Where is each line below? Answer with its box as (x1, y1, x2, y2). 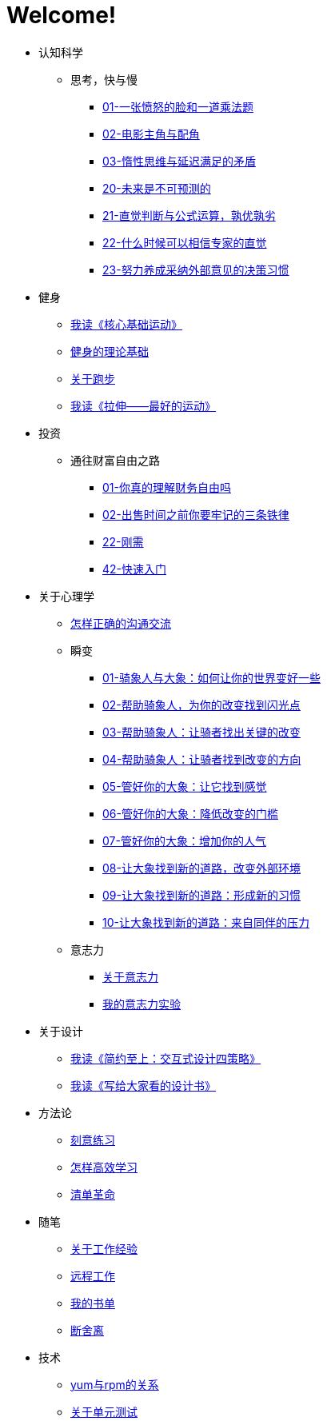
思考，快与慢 (70, 72, 138, 86)
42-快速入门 (102, 561, 167, 576)
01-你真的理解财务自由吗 (102, 480, 231, 494)
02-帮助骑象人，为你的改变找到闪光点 (102, 697, 301, 712)
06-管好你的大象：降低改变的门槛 (102, 806, 278, 820)
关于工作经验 (70, 1241, 138, 1255)
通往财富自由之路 (70, 453, 160, 467)
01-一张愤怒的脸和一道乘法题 (102, 99, 253, 114)
